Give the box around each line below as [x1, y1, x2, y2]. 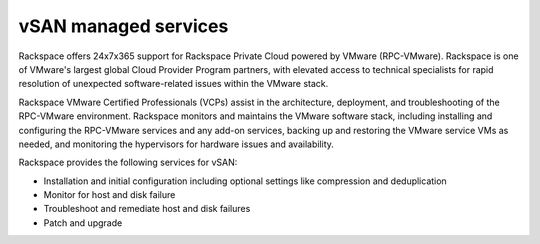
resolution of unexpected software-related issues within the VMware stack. [18, 78, 329, 90]
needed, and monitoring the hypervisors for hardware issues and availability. [18, 138, 335, 150]
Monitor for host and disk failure [43, 189, 176, 201]
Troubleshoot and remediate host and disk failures [43, 203, 251, 215]
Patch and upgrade [43, 216, 123, 229]
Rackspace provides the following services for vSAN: [18, 156, 238, 169]
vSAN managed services [18, 15, 229, 37]
